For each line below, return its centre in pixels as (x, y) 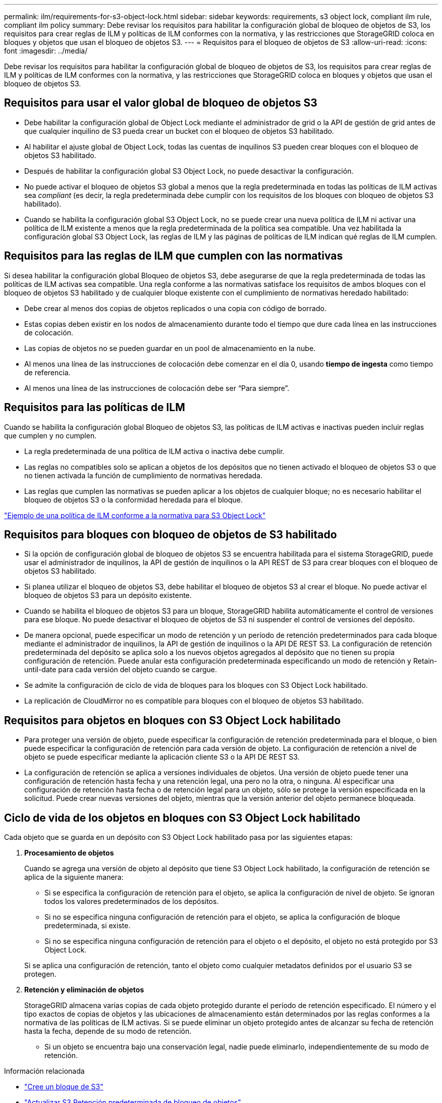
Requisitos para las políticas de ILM (95, 408)
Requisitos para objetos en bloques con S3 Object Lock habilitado (173, 720)
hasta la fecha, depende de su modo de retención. (108, 1031)
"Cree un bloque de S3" (64, 1087)
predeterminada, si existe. (88, 926)
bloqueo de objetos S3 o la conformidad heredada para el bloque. (134, 499)
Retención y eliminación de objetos (84, 990)
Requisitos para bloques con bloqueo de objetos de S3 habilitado (171, 534)
